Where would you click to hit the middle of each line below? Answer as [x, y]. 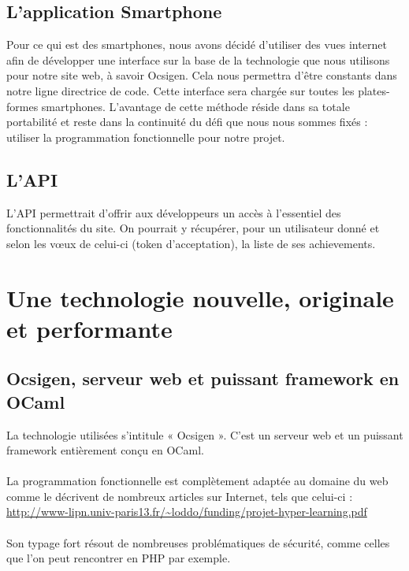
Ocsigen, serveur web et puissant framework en [203, 378]
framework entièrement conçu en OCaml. [105, 450]
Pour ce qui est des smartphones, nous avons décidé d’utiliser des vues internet [197, 44]
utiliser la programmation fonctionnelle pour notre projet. [146, 137]
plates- [374, 90]
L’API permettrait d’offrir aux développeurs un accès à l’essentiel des [174, 212]
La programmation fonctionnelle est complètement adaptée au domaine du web [197, 481]
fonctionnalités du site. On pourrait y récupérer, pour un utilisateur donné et [193, 228]
